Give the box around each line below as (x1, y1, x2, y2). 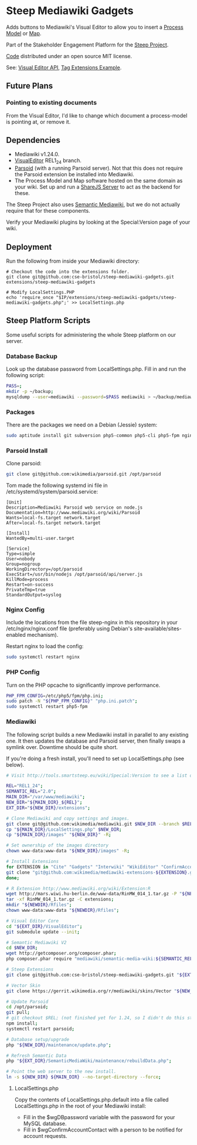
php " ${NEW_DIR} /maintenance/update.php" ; (6, 1042, 111, 1048)
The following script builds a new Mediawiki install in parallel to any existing (6, 731, 189, 738)
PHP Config (6, 668, 40, 676)
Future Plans (6, 81, 53, 91)
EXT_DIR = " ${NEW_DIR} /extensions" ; (6, 805, 91, 811)
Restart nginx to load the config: (6, 643, 84, 650)
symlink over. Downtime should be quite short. (6, 743, 118, 750)
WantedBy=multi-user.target (6, 536, 75, 542)
